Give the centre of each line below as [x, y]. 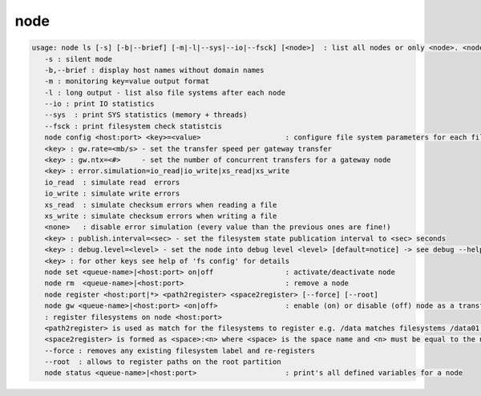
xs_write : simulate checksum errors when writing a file [161, 216]
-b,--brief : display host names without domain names [154, 70]
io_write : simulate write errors [112, 194]
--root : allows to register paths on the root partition [163, 362]
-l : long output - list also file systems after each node [165, 93]
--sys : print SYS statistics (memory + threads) [146, 115]
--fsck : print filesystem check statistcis [133, 126]
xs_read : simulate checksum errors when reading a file [161, 205]
